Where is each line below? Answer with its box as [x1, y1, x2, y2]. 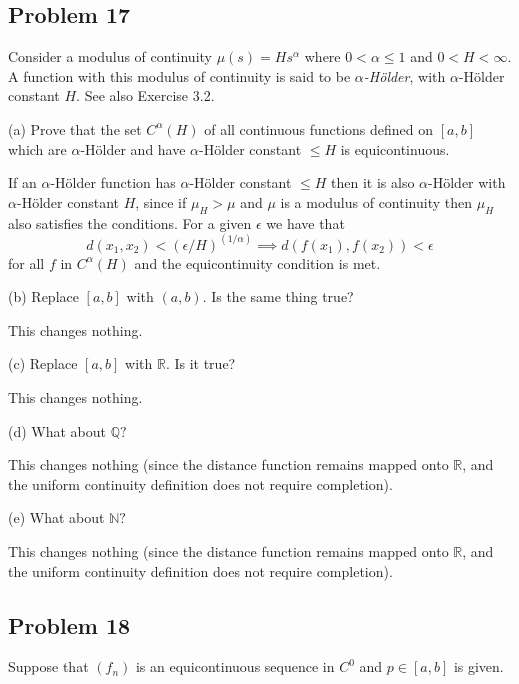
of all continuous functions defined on [204, 118, 434, 139]
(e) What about [8, 507, 105, 528]
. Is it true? [165, 353, 236, 374]
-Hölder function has [50, 172, 176, 193]
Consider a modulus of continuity [8, 46, 212, 67]
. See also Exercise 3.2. [76, 85, 215, 106]
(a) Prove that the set [8, 118, 142, 139]
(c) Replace [8, 353, 78, 374]
